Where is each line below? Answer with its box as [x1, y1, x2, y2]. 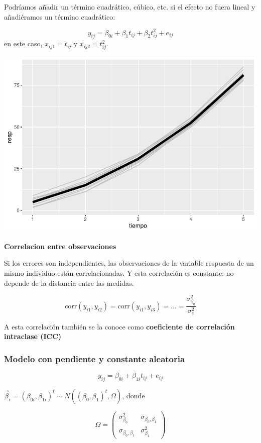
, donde [122, 390, 145, 400]
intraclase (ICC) [4, 331, 62, 342]
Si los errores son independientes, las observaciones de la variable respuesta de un [4, 258, 254, 268]
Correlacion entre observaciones [4, 241, 116, 251]
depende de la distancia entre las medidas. [4, 277, 134, 288]
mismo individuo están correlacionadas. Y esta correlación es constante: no [4, 267, 234, 278]
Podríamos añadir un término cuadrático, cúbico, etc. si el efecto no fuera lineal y [4, 2, 255, 12]
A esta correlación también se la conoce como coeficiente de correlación [4, 321, 235, 331]
